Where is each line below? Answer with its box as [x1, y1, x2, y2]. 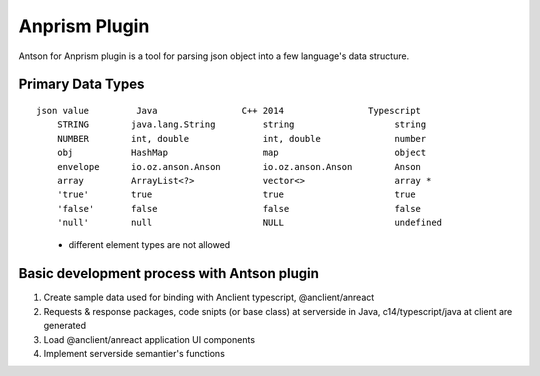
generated [43, 320, 87, 332]
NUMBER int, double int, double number [56, 133, 427, 144]
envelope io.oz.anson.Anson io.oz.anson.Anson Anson [56, 161, 422, 172]
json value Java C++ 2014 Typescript [36, 105, 422, 116]
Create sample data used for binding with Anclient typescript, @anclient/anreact [43, 291, 375, 304]
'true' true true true [56, 189, 416, 200]
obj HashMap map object [56, 147, 427, 159]
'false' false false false [56, 203, 422, 214]
